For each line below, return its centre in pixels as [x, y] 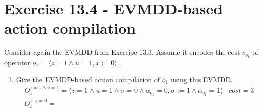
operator [17, 63]
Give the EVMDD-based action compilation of [88, 79]
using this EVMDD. [202, 79]
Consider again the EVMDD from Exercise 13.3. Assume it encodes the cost [122, 52]
